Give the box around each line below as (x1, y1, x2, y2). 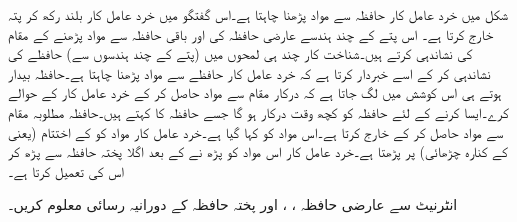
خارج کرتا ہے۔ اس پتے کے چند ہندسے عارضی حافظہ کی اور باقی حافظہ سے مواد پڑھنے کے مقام (8, 23, 494, 44)
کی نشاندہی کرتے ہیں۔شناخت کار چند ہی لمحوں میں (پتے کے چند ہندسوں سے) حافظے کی (8, 43, 473, 64)
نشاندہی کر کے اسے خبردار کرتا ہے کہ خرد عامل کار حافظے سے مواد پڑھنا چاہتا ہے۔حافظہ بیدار (8, 62, 491, 83)
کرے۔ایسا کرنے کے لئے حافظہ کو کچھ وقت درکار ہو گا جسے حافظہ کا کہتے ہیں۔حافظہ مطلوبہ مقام (8, 101, 509, 122)
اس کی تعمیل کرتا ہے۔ (8, 160, 124, 181)
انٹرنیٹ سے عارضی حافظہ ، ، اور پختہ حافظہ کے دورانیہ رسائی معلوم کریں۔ (8, 194, 458, 215)
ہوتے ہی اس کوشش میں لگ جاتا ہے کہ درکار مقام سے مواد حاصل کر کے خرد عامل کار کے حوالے (8, 82, 502, 103)
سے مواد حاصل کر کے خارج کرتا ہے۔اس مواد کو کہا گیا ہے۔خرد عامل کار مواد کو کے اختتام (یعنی (8, 121, 504, 142)
